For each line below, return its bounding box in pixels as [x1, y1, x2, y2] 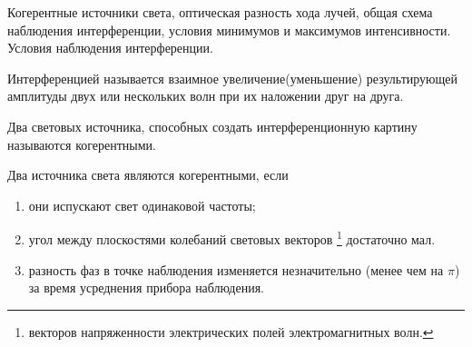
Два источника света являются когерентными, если [7, 165, 289, 184]
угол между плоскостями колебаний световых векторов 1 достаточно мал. [28, 227, 436, 248]
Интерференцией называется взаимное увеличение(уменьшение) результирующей [7, 68, 458, 87]
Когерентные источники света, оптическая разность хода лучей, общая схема [7, 3, 433, 21]
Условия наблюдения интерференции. [7, 38, 213, 57]
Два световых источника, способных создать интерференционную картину [7, 116, 418, 135]
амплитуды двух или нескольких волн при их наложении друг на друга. [7, 86, 404, 105]
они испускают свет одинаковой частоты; [28, 195, 256, 214]
